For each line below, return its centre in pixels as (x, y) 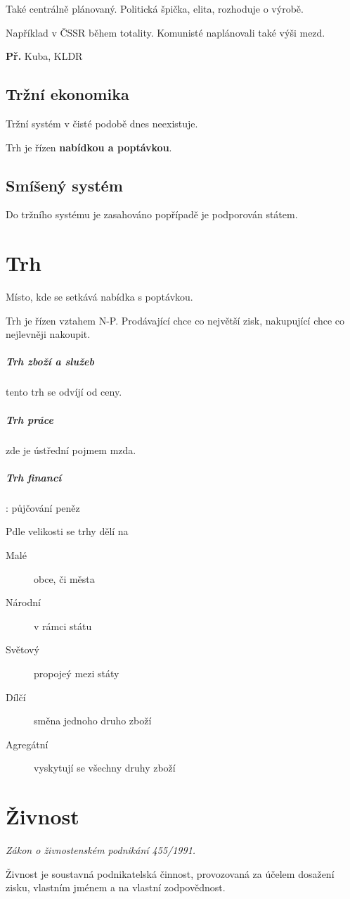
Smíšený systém (64, 185)
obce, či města (64, 578)
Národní (23, 602)
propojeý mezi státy (77, 673)
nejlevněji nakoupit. (48, 334)
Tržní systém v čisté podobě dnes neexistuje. (102, 123)
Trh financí (34, 477)
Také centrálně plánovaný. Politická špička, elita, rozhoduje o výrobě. (155, 8)
